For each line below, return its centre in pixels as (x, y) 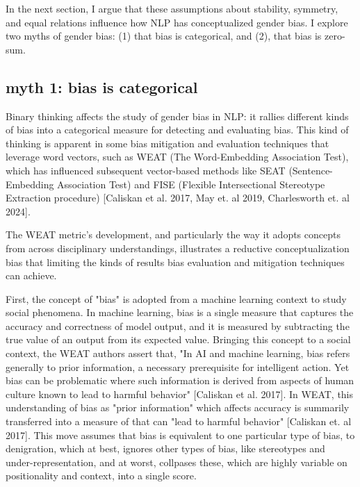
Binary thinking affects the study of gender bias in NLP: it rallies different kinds (177, 116)
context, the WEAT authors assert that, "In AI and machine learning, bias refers (178, 353)
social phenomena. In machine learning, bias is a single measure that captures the (180, 312)
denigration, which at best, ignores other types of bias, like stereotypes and (165, 448)
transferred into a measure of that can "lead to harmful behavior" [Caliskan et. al (179, 421)
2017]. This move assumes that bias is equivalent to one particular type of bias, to (180, 435)
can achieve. (31, 275)
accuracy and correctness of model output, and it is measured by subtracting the (178, 325)
